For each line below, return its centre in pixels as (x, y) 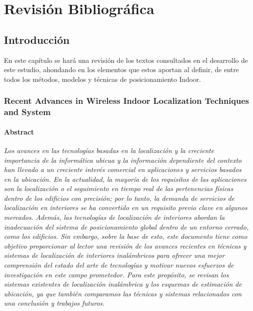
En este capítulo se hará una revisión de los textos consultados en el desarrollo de (126, 60)
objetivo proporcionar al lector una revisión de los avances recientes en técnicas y (125, 245)
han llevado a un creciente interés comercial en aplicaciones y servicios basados (123, 169)
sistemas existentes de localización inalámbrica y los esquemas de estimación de (123, 284)
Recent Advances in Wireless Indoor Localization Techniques (126, 101)
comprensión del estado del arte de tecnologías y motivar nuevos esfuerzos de (119, 265)
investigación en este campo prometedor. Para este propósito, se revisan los (116, 274)
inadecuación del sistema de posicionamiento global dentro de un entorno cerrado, (126, 226)
